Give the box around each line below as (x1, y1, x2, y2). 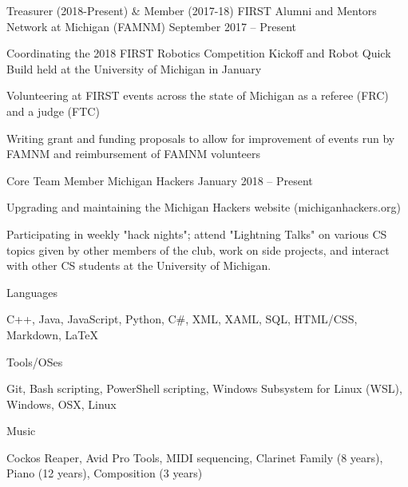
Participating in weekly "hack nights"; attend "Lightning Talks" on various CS (6, 225, 387, 242)
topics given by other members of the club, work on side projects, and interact (6, 241, 390, 258)
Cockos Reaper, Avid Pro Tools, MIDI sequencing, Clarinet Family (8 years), (6, 449, 383, 465)
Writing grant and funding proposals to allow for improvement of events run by (6, 129, 395, 146)
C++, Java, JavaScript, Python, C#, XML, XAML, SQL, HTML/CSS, (6, 311, 358, 327)
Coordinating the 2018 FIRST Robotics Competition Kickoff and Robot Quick (6, 45, 391, 61)
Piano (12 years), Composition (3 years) (6, 465, 203, 481)
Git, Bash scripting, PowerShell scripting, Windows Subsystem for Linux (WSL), (6, 380, 402, 397)
